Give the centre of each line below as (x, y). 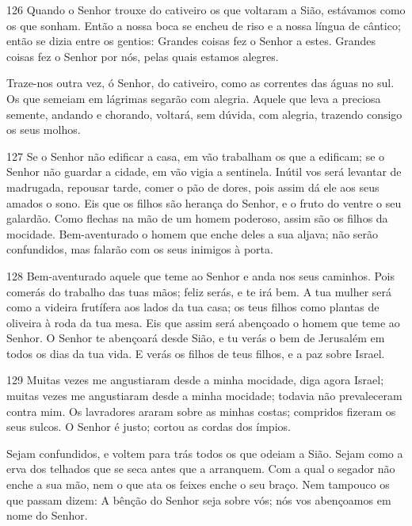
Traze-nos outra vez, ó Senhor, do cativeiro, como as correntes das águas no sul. (200, 83)
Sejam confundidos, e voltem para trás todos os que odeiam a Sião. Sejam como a (205, 453)
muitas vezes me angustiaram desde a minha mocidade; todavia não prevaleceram (204, 396)
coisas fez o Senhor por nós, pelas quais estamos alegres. (143, 56)
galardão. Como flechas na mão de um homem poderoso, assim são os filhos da (197, 218)
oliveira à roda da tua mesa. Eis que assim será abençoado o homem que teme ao (203, 322)
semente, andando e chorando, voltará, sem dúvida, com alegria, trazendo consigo (204, 114)
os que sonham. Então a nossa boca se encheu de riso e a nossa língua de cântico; (204, 25)
